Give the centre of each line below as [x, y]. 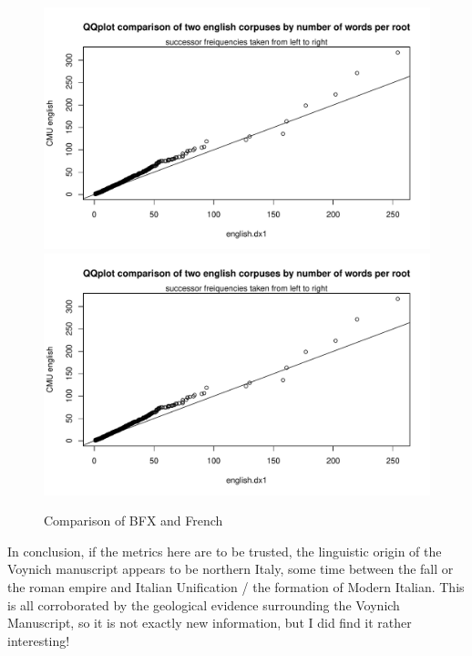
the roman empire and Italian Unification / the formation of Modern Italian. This [236, 586]
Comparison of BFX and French [133, 521]
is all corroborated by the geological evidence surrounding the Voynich [204, 604]
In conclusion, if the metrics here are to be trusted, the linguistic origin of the [225, 551]
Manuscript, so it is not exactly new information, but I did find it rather [210, 623]
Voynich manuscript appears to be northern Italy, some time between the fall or [231, 569]
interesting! [39, 640]
